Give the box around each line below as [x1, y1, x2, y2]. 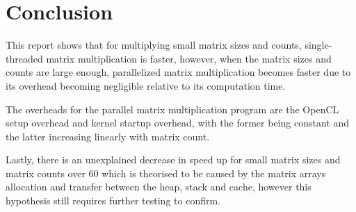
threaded [6, 51, 43, 65]
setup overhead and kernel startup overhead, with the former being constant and [6, 115, 349, 130]
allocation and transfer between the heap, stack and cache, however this [6, 179, 311, 194]
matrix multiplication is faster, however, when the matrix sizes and [46, 51, 332, 65]
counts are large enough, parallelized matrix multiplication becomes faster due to [6, 65, 351, 79]
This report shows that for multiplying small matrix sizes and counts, [6, 38, 302, 52]
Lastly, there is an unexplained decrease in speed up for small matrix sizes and [6, 152, 341, 167]
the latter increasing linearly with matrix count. [6, 129, 210, 143]
